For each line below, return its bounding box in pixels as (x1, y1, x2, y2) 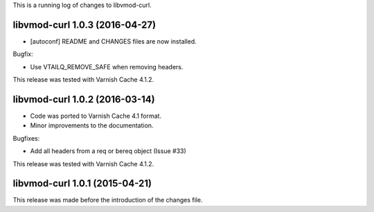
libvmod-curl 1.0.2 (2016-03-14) (12, 94, 155, 105)
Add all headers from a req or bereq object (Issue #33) (30, 147, 186, 155)
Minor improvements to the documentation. (30, 121, 154, 130)
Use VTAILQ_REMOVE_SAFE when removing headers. (30, 62, 184, 71)
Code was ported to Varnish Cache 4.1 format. (30, 112, 162, 120)
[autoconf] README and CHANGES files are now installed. (30, 37, 197, 45)
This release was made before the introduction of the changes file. (12, 196, 203, 204)
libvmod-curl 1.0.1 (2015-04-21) (12, 177, 152, 190)
